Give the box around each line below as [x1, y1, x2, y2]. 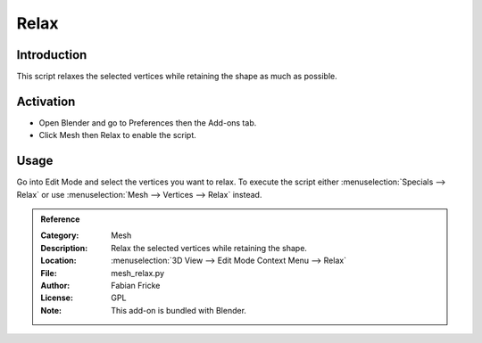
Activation [16, 94, 76, 109]
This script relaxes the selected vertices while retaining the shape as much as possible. [16, 71, 338, 82]
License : [40, 292, 73, 303]
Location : [40, 255, 77, 266]
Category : [40, 230, 79, 241]
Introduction [16, 47, 87, 62]
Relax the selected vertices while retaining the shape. [111, 242, 308, 253]
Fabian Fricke [111, 281, 161, 290]
